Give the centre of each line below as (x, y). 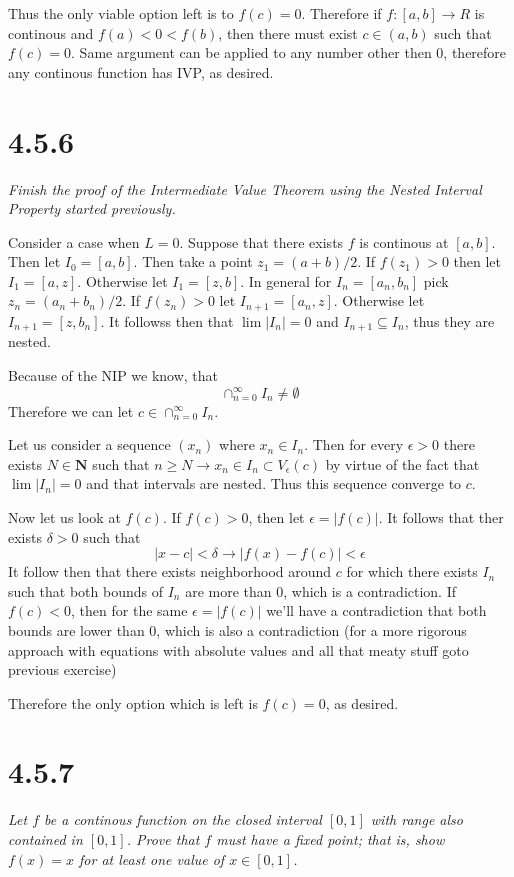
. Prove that (163, 839)
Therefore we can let (71, 410)
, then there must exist (288, 32)
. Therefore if (341, 13)
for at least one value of (152, 858)
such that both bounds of (85, 590)
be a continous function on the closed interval (183, 819)
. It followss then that (167, 320)
